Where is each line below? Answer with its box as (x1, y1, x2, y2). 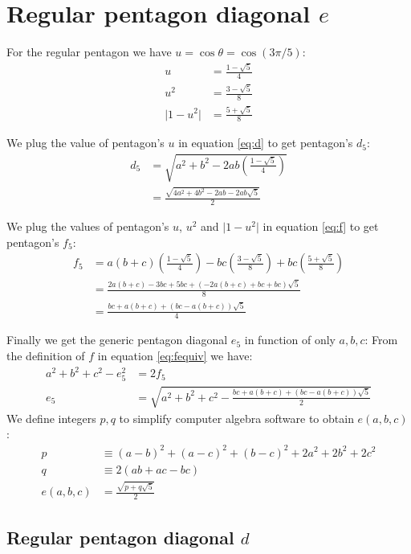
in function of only (244, 331, 336, 348)
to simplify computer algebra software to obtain (119, 409, 354, 426)
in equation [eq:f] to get (262, 218, 379, 235)
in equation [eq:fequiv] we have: (97, 347, 253, 363)
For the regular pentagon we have (6, 43, 172, 60)
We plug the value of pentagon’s (6, 134, 165, 151)
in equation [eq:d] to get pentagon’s (178, 134, 353, 151)
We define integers (6, 409, 96, 426)
